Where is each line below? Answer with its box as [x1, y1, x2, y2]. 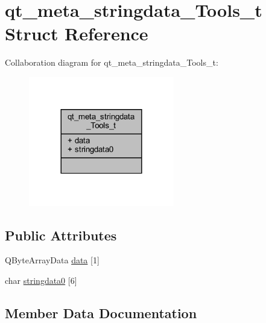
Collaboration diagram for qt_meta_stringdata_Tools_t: [5, 56, 218, 69]
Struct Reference [5, 21, 148, 46]
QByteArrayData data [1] [5, 254, 100, 266]
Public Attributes [5, 225, 117, 244]
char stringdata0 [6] [5, 274, 77, 287]
